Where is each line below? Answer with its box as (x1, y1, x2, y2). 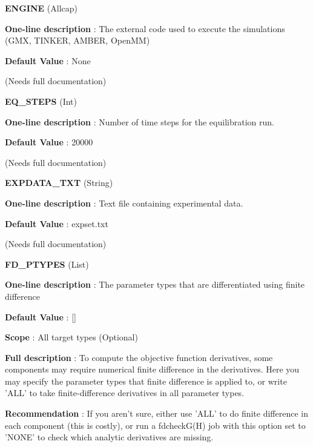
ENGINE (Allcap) (5, 2, 77, 14)
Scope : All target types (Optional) (5, 331, 138, 343)
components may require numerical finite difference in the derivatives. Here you (5, 363, 300, 376)
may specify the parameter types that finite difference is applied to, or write (5, 374, 287, 387)
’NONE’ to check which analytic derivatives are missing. (5, 431, 214, 443)
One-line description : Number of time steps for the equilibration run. (5, 115, 274, 128)
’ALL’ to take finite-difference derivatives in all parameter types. (5, 386, 245, 399)
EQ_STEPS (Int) (5, 94, 77, 107)
